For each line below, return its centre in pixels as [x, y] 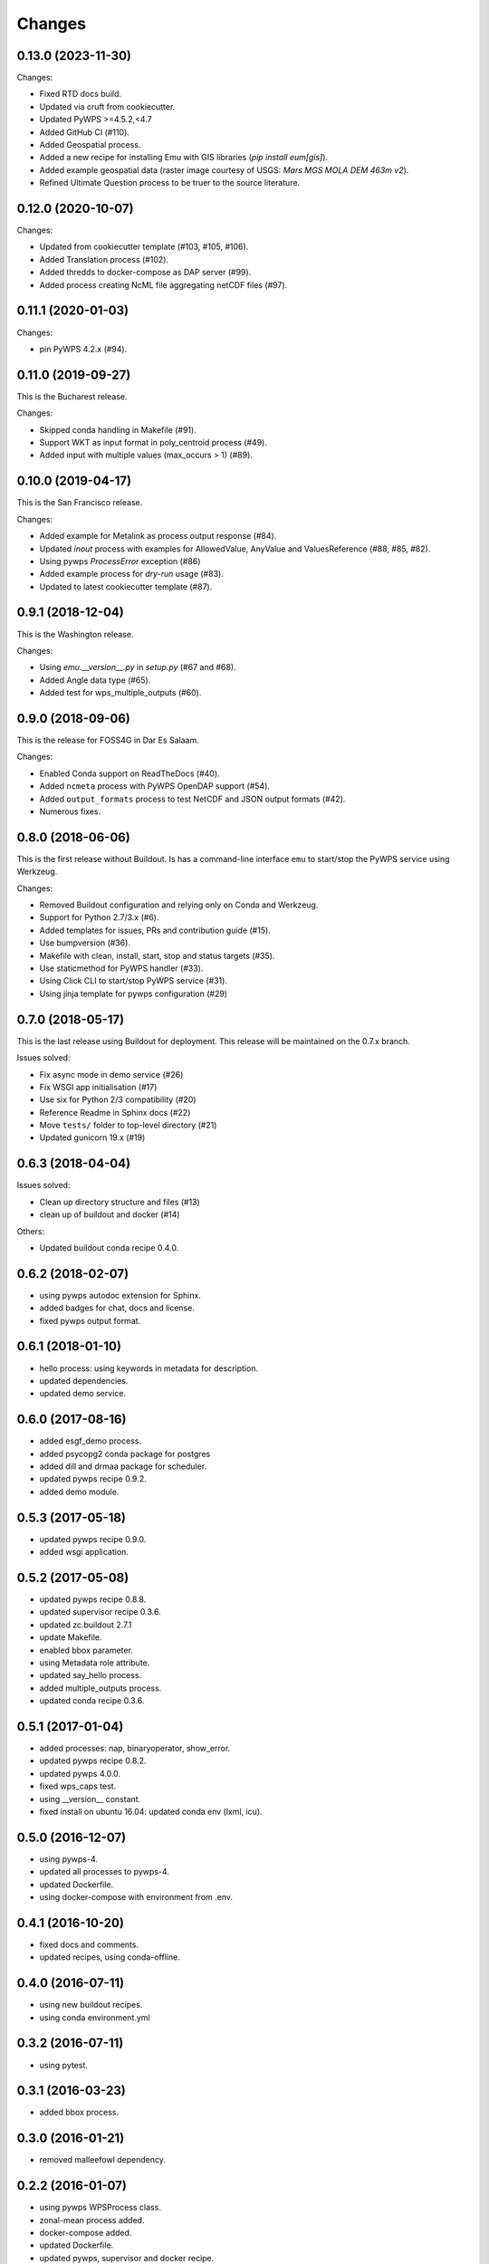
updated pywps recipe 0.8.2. [93, 1760]
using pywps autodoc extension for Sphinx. [120, 1295]
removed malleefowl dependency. [103, 2160]
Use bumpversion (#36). [85, 943]
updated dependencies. [84, 1380]
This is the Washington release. [75, 634]
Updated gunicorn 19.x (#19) [92, 1137]
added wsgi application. [84, 1552]
